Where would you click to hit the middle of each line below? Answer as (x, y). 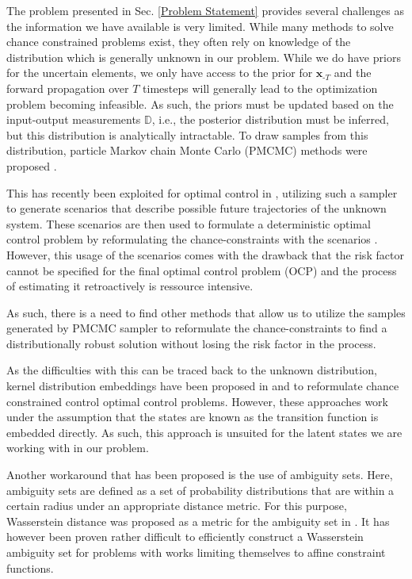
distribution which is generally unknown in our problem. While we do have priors (204, 57)
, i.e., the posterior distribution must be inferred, (270, 119)
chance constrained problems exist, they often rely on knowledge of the (179, 42)
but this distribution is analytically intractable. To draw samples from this (187, 134)
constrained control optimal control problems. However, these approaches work (198, 401)
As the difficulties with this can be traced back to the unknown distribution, (192, 370)
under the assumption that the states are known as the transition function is (193, 417)
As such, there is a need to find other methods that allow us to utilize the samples (206, 312)
